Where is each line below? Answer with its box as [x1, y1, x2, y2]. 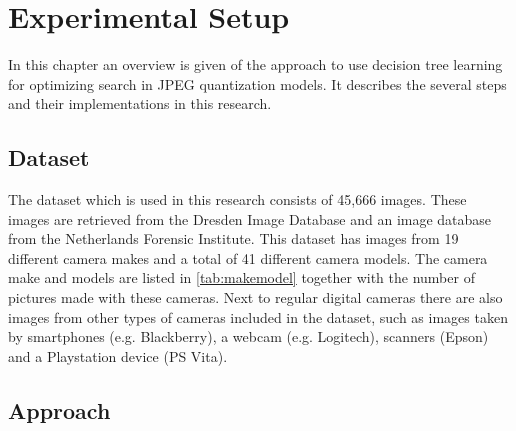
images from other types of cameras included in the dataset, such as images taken [8, 306, 508, 327]
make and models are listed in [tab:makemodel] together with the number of [8, 267, 475, 288]
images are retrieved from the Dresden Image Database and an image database [8, 208, 492, 229]
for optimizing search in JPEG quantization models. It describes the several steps [8, 73, 507, 94]
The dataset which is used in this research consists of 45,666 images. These [8, 189, 467, 210]
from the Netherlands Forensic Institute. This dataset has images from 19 [8, 228, 459, 249]
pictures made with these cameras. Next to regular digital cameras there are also [8, 287, 503, 308]
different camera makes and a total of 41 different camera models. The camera [8, 247, 488, 268]
